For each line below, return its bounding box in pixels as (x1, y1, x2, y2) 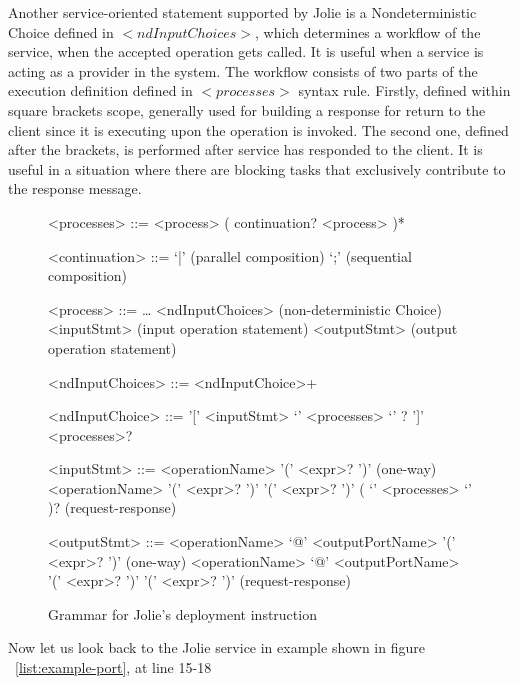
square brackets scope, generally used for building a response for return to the (8, 99, 486, 120)
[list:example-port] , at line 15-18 (15, 657, 212, 678)
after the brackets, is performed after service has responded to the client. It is (8, 139, 483, 160)
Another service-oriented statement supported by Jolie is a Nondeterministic (8, 2, 477, 22)
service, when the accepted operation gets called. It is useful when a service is (8, 41, 484, 62)
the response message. (8, 178, 142, 199)
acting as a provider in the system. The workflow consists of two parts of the (8, 60, 478, 81)
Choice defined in (8, 21, 114, 42)
